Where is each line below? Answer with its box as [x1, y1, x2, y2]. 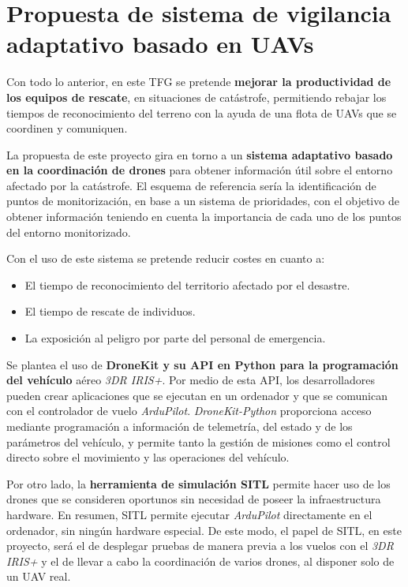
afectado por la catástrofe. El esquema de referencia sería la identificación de [6, 177, 376, 193]
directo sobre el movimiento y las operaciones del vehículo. [6, 449, 290, 465]
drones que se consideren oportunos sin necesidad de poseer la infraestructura [6, 491, 381, 507]
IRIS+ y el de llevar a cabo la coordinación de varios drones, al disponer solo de [6, 552, 395, 569]
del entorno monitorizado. [6, 223, 131, 240]
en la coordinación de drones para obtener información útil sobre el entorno [6, 162, 393, 178]
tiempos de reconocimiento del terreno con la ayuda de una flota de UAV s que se [6, 104, 397, 121]
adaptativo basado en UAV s [6, 28, 314, 60]
